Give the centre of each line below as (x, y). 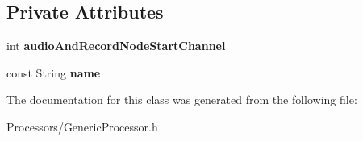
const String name (54, 72)
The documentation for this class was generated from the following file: (182, 100)
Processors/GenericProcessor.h (82, 126)
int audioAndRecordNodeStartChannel (116, 46)
